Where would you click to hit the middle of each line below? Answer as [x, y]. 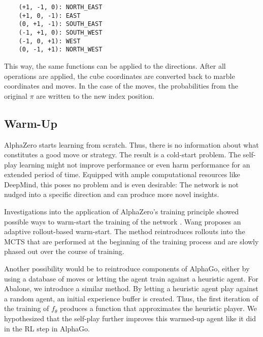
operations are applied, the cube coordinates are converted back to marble [120, 76]
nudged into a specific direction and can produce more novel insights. [112, 194]
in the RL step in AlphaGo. [47, 328]
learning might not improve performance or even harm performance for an [135, 164]
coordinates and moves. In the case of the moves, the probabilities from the [121, 86]
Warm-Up [31, 123]
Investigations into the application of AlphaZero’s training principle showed [122, 212]
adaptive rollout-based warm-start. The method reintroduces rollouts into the [125, 231]
